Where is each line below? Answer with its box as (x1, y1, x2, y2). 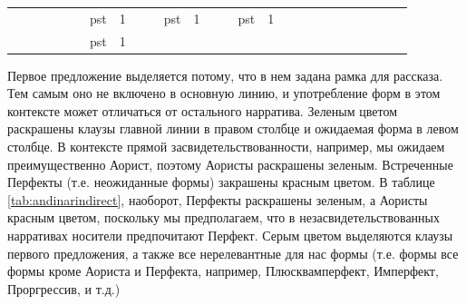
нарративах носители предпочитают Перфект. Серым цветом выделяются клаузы (7, 226, 453, 245)
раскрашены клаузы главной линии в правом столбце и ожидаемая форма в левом (7, 119, 459, 138)
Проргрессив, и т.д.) (7, 279, 121, 298)
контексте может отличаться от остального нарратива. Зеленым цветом (7, 101, 398, 120)
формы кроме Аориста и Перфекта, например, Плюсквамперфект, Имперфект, (7, 261, 439, 280)
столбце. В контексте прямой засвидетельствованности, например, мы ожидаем (7, 137, 445, 156)
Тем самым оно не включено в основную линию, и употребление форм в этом (7, 84, 441, 103)
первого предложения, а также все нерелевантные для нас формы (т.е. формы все (7, 243, 459, 262)
